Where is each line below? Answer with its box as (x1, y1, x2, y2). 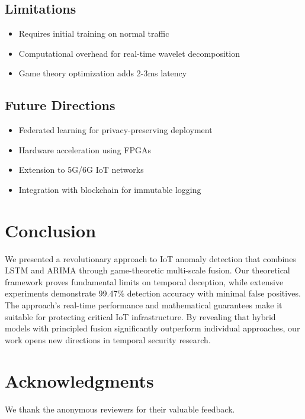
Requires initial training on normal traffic (18, 27, 169, 40)
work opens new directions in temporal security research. (5, 333, 211, 346)
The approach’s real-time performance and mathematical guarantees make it (5, 299, 282, 311)
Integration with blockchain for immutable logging (18, 183, 201, 195)
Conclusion (5, 218, 97, 242)
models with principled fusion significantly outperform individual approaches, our (5, 322, 300, 334)
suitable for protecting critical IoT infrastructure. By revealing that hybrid (5, 310, 276, 323)
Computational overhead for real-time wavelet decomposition (18, 47, 240, 59)
